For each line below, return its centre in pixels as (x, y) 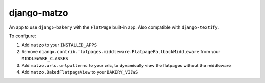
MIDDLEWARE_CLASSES (45, 59)
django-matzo (39, 13)
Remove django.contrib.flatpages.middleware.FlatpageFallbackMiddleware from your (121, 51)
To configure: (23, 36)
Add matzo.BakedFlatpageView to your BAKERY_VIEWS (80, 72)
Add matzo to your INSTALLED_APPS (59, 45)
